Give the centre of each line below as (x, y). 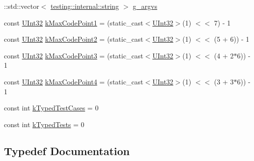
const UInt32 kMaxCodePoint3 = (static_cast (74, 55)
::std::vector (22, 6)
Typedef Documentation (67, 150)
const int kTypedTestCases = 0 (51, 108)
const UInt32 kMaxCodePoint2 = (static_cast (74, 39)
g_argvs (145, 6)
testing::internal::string (85, 6)
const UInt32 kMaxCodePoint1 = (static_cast (74, 22)
